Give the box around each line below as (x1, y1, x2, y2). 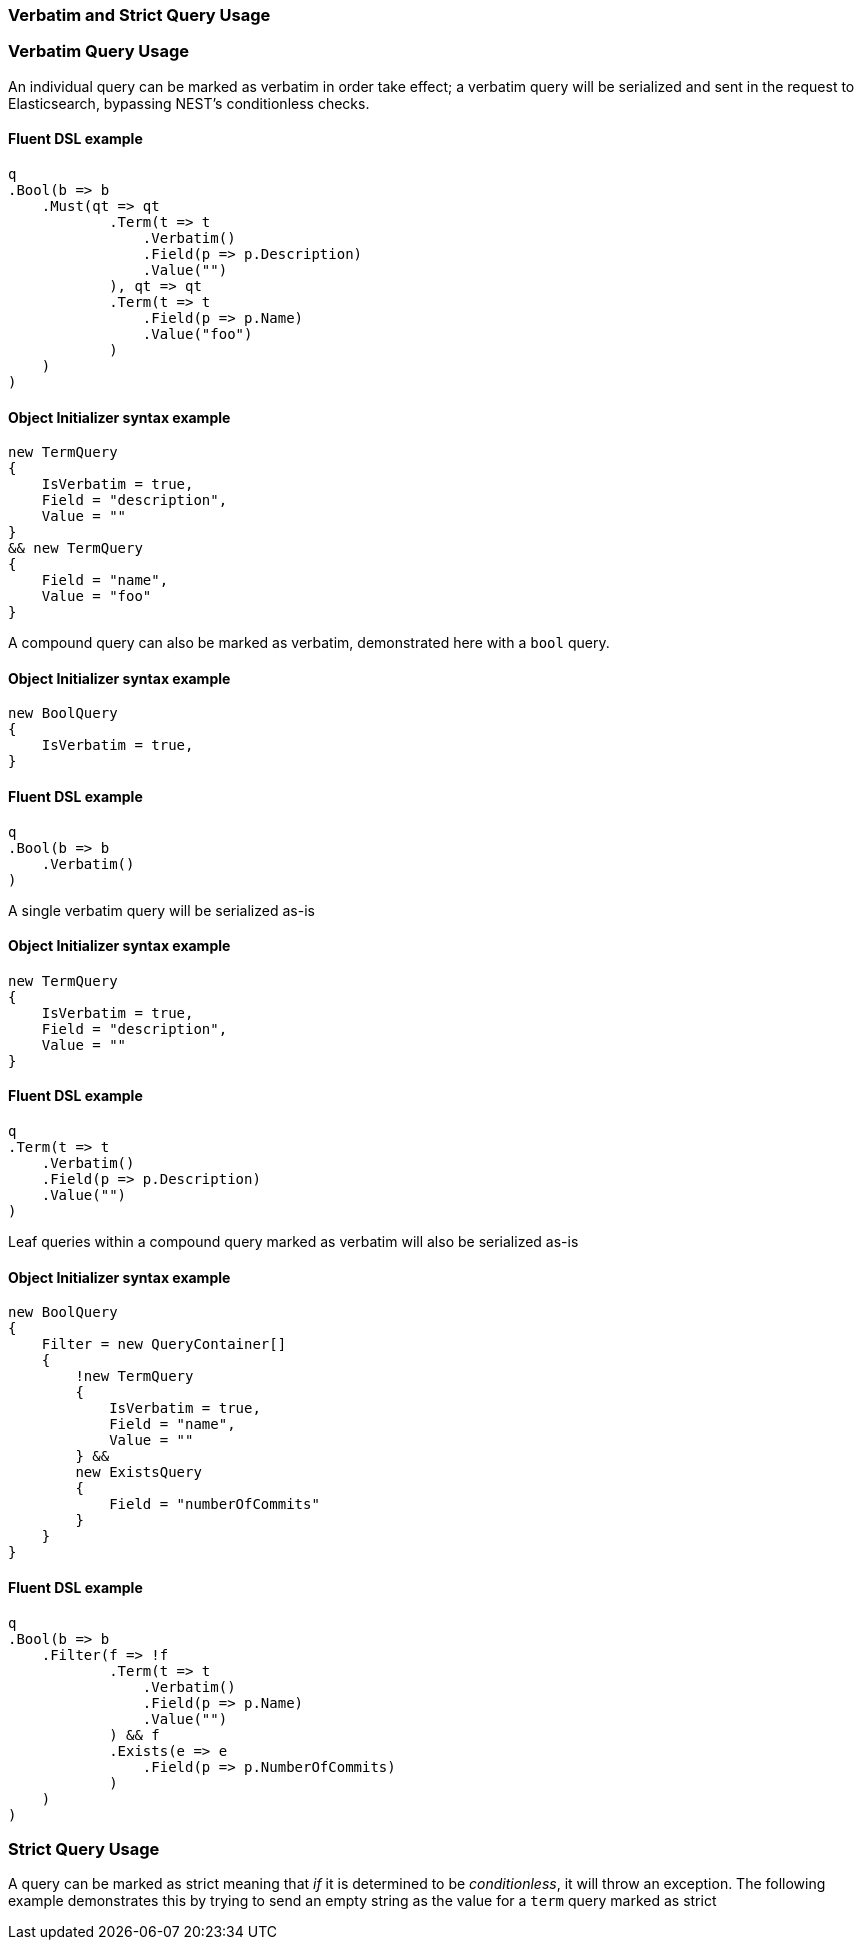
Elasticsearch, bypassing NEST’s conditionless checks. (8, 94, 370, 112)
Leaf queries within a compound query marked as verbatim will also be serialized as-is (8, 1233, 579, 1251)
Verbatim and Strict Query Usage (8, 5, 271, 25)
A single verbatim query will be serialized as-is (8, 901, 315, 919)
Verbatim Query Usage (8, 41, 190, 62)
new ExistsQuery (75, 1464, 202, 1481)
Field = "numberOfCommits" (109, 1496, 320, 1513)
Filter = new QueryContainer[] (41, 1336, 287, 1353)
